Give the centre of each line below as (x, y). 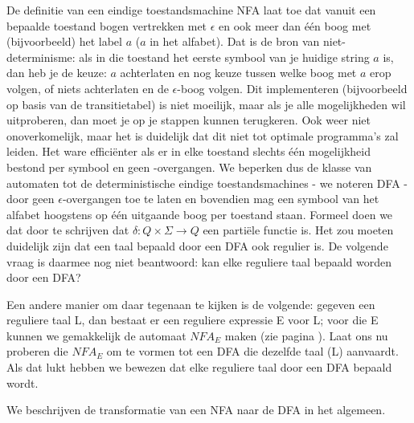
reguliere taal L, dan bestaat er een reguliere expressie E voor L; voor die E (193, 320)
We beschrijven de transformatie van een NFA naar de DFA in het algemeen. (196, 410)
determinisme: (41, 57)
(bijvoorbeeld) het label (64, 41)
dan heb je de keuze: (57, 73)
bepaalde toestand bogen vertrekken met (107, 25)
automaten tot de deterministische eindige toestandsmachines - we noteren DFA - (207, 183)
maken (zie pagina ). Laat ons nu (306, 335)
